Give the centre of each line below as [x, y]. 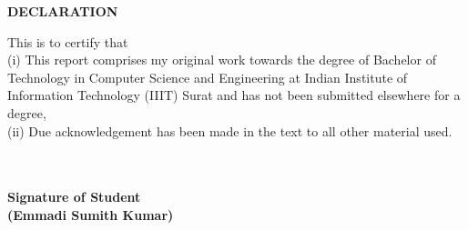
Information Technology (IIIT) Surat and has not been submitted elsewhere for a [234, 95]
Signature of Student [74, 197]
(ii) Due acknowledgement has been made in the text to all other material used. [230, 130]
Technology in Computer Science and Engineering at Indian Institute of [208, 77]
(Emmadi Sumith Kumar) [91, 214]
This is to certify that [68, 41]
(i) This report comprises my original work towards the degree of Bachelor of [222, 60]
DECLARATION [63, 11]
